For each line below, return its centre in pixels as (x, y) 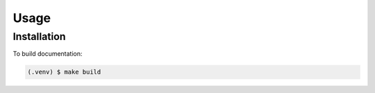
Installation (39, 37)
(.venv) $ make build (64, 72)
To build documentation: (48, 54)
